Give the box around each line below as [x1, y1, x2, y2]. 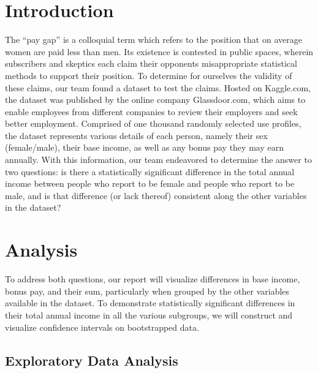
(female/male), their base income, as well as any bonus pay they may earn [5, 141, 284, 154]
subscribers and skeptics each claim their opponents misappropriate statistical [5, 57, 297, 70]
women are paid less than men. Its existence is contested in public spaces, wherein [5, 45, 314, 58]
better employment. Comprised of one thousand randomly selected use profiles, [5, 117, 301, 130]
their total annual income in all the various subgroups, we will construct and [5, 308, 293, 321]
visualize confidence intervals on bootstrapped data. [5, 320, 199, 333]
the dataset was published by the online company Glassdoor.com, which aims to [5, 93, 306, 106]
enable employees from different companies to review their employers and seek [5, 105, 298, 118]
